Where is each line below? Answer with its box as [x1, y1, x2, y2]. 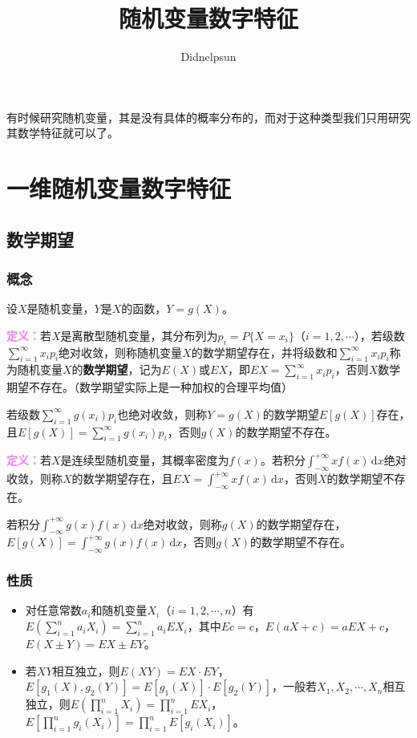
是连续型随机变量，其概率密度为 [60, 452, 229, 468]
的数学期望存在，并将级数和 [191, 343, 338, 360]
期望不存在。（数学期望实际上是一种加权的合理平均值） [6, 379, 293, 395]
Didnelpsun [180, 48, 237, 65]
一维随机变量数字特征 [6, 172, 232, 205]
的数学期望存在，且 [71, 470, 173, 487]
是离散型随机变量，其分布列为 [60, 326, 218, 343]
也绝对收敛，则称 [117, 405, 208, 422]
